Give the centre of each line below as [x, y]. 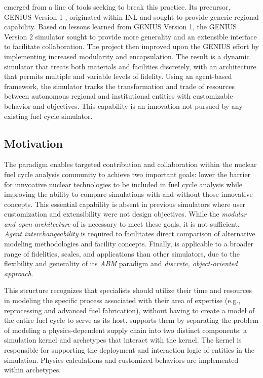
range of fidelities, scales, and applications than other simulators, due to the [122, 253]
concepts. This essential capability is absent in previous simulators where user [125, 204]
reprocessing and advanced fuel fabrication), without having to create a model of [129, 310]
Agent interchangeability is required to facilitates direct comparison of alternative [130, 234]
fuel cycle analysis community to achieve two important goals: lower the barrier [127, 174]
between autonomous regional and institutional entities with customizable [119, 96]
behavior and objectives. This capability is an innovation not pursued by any [123, 106]
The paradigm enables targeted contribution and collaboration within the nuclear [130, 164]
